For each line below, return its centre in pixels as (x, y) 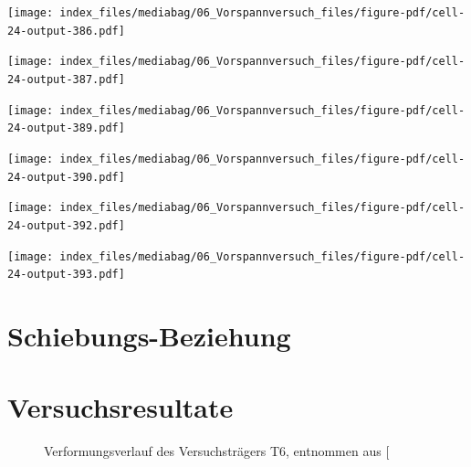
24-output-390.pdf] (66, 177)
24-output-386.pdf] (66, 31)
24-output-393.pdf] (66, 275)
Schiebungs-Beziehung (149, 336)
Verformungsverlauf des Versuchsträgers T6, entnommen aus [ (217, 451)
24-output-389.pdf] (66, 128)
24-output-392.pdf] (66, 225)
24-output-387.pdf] (66, 79)
